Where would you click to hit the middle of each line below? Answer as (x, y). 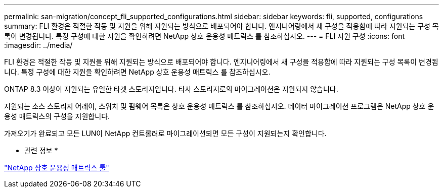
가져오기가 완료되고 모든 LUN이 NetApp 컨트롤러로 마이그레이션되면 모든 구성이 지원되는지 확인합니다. (165, 133)
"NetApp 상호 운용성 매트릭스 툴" (57, 168)
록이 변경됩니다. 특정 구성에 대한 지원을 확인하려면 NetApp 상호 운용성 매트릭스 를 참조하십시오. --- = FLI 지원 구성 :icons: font (204, 36)
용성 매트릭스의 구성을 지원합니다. (57, 116)
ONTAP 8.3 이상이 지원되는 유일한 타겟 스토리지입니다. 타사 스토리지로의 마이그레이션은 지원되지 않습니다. (171, 89)
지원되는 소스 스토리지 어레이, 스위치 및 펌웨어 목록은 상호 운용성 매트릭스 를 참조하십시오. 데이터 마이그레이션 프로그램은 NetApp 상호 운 (219, 106)
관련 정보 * (41, 150)
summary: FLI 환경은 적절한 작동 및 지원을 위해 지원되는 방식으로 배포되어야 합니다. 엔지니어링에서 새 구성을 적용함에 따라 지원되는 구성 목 (221, 26)
